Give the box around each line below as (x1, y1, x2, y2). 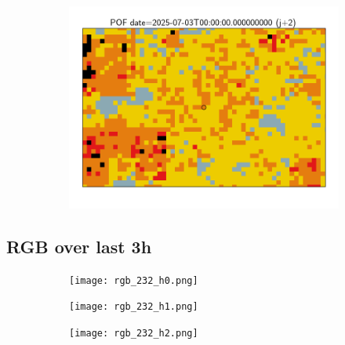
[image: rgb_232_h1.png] (69, 301, 198, 313)
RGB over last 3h (6, 234, 152, 258)
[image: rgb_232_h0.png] (69, 274, 198, 286)
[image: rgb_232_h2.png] (69, 328, 198, 340)
